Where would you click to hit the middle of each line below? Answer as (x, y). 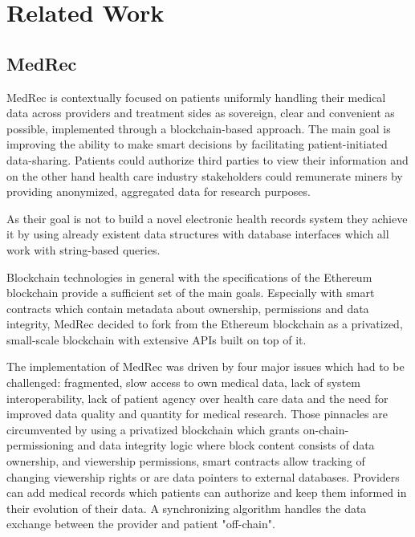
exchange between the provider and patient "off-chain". (141, 524)
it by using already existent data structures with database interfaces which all (198, 234)
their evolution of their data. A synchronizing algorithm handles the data (187, 508)
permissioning (40, 445)
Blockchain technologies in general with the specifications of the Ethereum (189, 277)
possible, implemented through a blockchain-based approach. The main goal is (199, 128)
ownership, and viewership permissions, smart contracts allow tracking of (186, 461)
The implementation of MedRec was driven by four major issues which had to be (205, 366)
